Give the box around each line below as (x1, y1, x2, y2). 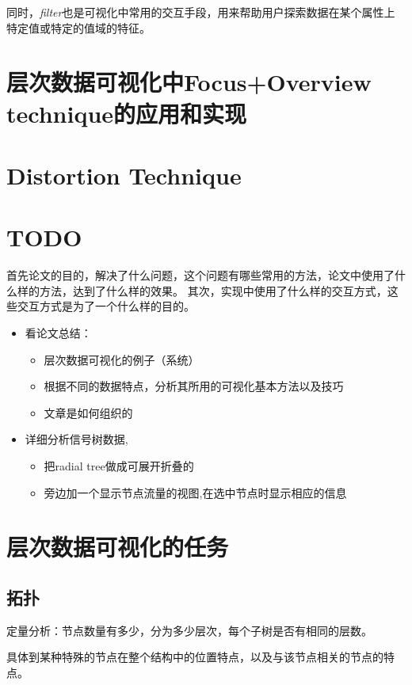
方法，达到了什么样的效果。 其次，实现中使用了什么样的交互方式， (39, 282, 387, 299)
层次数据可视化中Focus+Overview (6, 66, 372, 98)
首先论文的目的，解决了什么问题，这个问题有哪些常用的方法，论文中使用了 (6, 267, 395, 284)
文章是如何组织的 (44, 404, 133, 421)
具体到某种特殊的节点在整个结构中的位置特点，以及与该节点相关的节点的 (6, 649, 383, 665)
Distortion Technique (6, 158, 242, 191)
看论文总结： (25, 325, 92, 341)
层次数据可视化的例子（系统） (44, 351, 200, 367)
